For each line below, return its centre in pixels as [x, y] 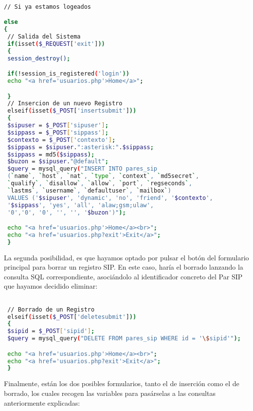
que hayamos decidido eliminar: [51, 286]
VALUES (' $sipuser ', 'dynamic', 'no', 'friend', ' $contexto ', [110, 198]
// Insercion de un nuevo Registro [65, 104]
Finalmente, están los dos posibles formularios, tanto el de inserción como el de [122, 383]
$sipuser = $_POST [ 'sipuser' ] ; [58, 125]
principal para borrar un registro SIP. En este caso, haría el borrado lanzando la [124, 267]
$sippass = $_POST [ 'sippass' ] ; [58, 132]
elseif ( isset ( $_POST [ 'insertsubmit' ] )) [72, 111]
